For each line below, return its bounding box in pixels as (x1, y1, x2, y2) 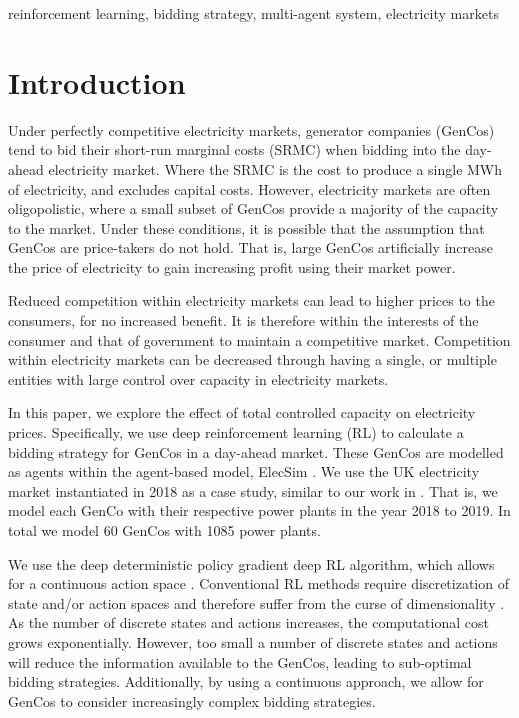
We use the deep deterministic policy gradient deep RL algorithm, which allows (8, 553, 495, 574)
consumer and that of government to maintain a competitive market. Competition (8, 329, 511, 350)
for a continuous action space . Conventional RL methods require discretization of (8, 573, 509, 594)
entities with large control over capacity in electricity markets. (8, 368, 389, 389)
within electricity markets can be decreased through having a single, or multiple (8, 349, 497, 370)
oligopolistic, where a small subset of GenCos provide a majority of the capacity (8, 198, 499, 219)
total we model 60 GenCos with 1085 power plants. (8, 520, 321, 540)
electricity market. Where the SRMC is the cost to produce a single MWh (48, 158, 503, 179)
